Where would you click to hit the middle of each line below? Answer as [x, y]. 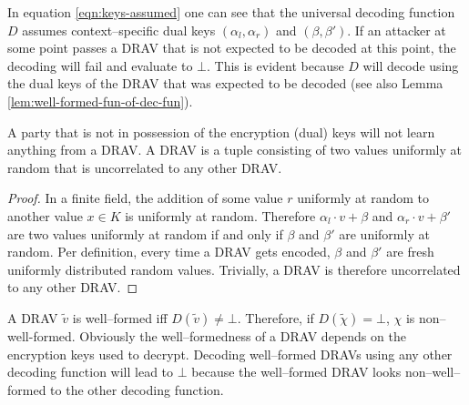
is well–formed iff [120, 317]
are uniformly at [384, 233]
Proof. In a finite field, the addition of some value [145, 198]
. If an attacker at [397, 30]
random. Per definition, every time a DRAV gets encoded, [169, 252]
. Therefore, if [275, 317]
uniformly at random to [363, 198]
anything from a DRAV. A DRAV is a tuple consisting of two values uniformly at [234, 150]
